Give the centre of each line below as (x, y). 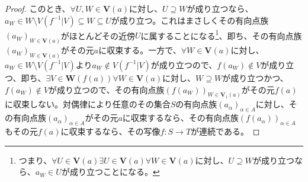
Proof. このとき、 (38, 8)
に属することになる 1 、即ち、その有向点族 (221, 34)
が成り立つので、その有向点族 (107, 89)
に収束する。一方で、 (140, 50)
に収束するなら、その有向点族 (180, 118)
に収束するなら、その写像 (110, 131)
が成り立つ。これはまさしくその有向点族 (190, 20)
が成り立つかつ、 (255, 77)
